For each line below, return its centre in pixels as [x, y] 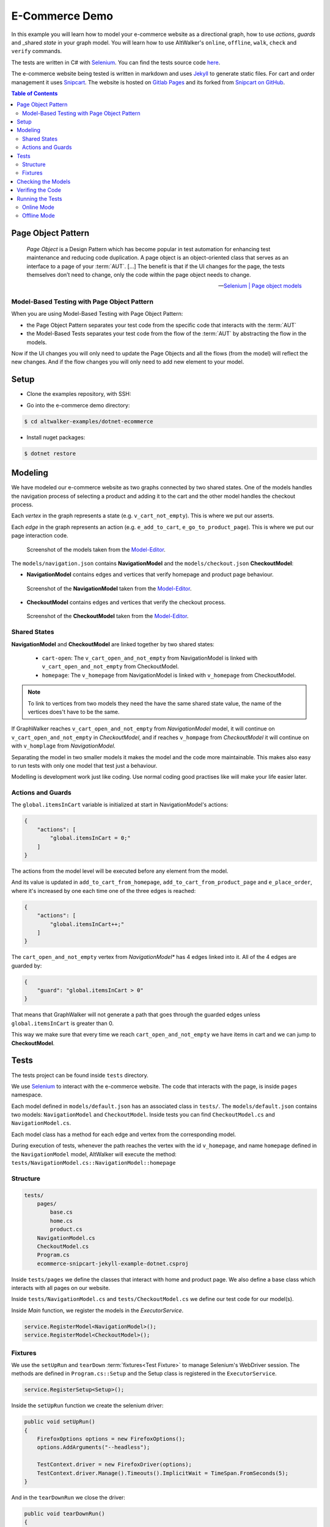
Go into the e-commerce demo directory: [78, 405]
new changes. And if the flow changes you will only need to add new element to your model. [128, 362]
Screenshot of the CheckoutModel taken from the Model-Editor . [108, 616]
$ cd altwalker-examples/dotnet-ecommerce [89, 421]
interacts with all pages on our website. [61, 1288]
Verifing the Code [39, 190]
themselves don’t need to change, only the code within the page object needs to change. [139, 274]
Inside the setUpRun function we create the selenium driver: [87, 1405]
